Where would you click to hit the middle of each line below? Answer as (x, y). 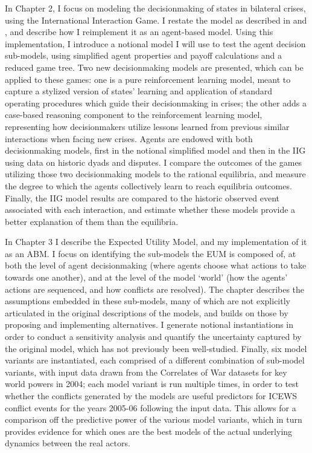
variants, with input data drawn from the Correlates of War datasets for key (146, 372)
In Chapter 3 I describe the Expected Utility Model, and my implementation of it (156, 242)
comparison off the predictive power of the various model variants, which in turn (154, 419)
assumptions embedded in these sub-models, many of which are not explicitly (148, 301)
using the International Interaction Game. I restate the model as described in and (156, 20)
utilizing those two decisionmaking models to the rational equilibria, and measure (155, 174)
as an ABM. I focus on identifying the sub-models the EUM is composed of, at (151, 253)
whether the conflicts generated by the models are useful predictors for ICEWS (151, 396)
